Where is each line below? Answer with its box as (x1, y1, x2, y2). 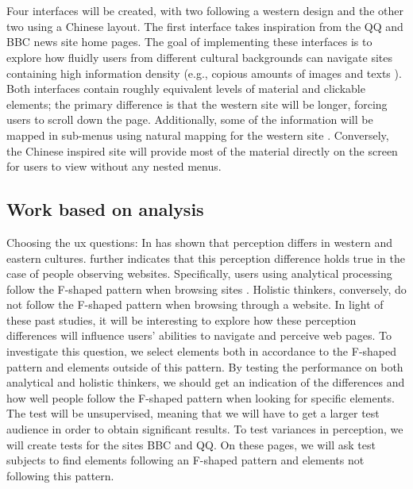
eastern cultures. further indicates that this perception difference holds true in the (6, 249, 405, 266)
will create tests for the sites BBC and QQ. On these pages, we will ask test (6, 436, 376, 452)
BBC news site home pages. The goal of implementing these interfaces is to (6, 33, 372, 50)
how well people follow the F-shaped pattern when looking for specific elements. (6, 389, 395, 406)
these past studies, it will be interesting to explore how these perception (6, 311, 357, 328)
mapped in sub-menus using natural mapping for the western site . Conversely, (6, 126, 389, 143)
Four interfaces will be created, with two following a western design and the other (6, 2, 403, 19)
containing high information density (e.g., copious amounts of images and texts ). (6, 64, 402, 81)
